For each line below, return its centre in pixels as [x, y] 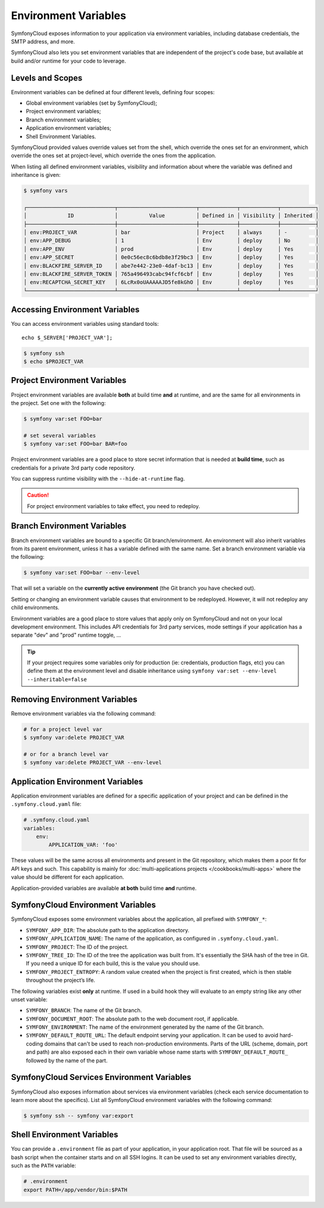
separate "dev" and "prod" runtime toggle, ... [66, 635]
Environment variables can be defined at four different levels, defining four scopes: [113, 92]
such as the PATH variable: [44, 1166]
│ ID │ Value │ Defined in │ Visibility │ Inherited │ [171, 216]
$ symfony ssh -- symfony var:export [79, 1116]
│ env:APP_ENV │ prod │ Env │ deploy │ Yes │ [171, 249]
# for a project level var [63, 729]
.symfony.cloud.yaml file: [46, 804]
